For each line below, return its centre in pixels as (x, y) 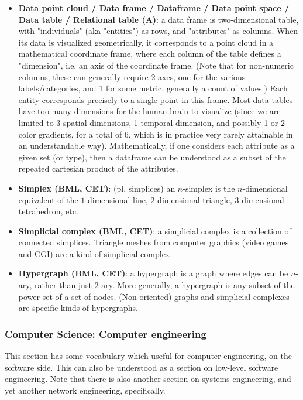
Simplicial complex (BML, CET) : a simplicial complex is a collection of (155, 230)
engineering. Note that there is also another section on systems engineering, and (148, 379)
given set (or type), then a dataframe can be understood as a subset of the (152, 157)
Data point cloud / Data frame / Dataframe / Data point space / (154, 8)
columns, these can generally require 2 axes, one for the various (132, 76)
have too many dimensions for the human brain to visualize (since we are (149, 111)
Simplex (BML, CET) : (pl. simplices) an (97, 188)
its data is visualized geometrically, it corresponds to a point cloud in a (146, 42)
